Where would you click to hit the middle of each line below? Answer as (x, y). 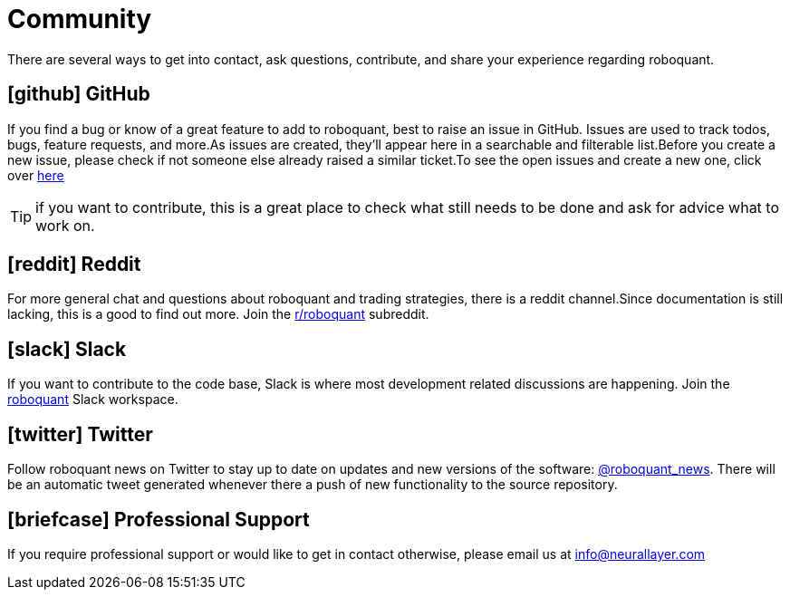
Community (80, 19)
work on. (65, 225)
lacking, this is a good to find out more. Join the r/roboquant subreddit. (218, 314)
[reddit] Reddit (74, 265)
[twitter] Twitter (80, 434)
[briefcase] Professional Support (159, 519)
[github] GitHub (79, 94)
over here (36, 175)
